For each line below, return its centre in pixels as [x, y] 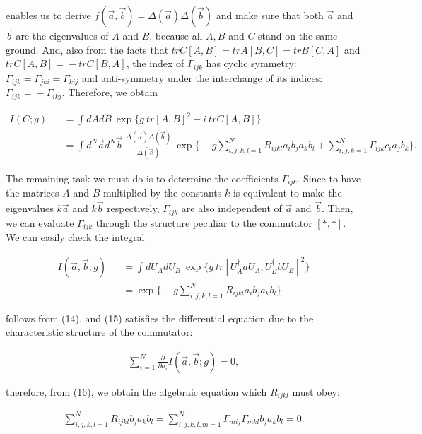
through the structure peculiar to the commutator [204, 222]
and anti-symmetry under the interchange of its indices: [202, 77]
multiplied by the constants [162, 193]
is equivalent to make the [287, 193]
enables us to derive [48, 15]
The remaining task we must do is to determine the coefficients [142, 178]
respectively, [133, 208]
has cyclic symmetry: [251, 63]
